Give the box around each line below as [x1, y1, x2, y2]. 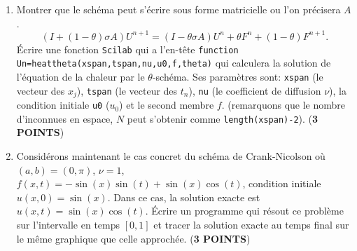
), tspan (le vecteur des [76, 83, 178, 97]
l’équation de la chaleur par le [16, 69, 145, 83]
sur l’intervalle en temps [16, 217, 120, 231]
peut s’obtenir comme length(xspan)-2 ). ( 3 [127, 111, 318, 125]
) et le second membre [119, 97, 214, 112]
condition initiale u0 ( [16, 97, 110, 112]
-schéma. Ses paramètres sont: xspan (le [152, 69, 323, 83]
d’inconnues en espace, [16, 111, 113, 125]
